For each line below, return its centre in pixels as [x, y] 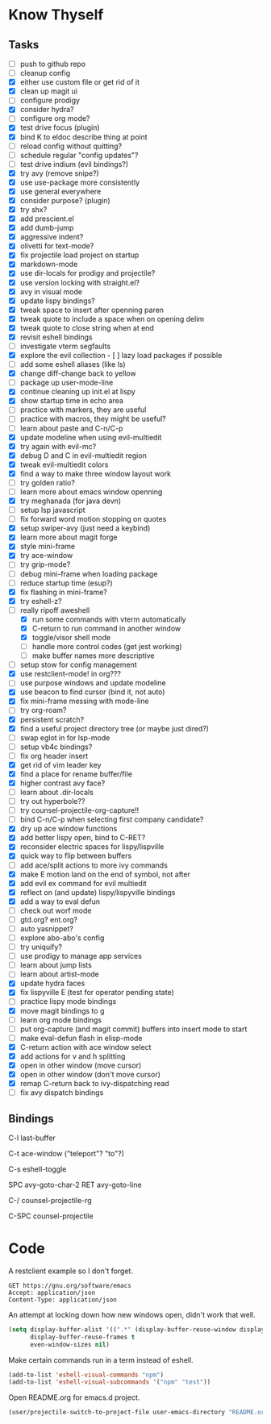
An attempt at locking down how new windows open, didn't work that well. [132, 1314]
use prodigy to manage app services [81, 956]
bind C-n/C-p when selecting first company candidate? [112, 819]
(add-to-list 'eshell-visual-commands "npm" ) [86, 1375]
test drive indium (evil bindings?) [74, 164]
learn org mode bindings [61, 1020]
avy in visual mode [51, 291]
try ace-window [46, 556]
